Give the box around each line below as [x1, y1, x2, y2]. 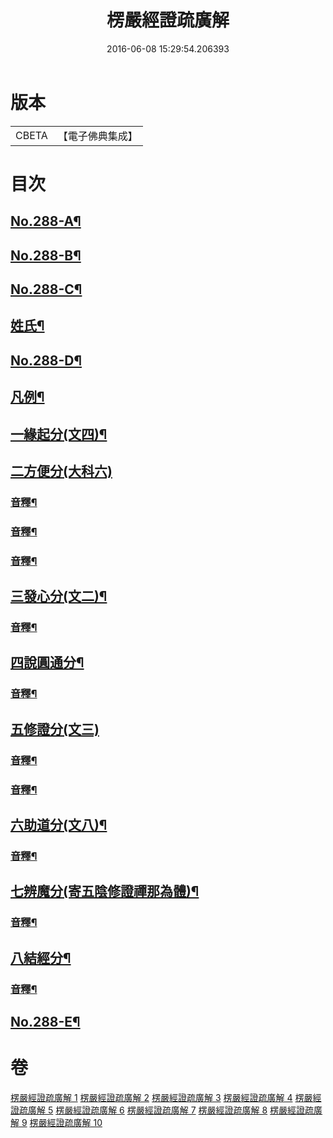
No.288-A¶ [10, 213, 82, 230]
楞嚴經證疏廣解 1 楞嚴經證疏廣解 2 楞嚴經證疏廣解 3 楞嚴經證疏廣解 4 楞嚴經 [10, 1091, 322, 1103]
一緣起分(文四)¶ [10, 426, 108, 443]
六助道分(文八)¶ [10, 817, 108, 834]
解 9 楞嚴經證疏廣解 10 [10, 1116, 103, 1128]
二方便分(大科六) [10, 463, 113, 480]
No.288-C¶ [10, 281, 83, 298]
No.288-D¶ [10, 352, 83, 369]
